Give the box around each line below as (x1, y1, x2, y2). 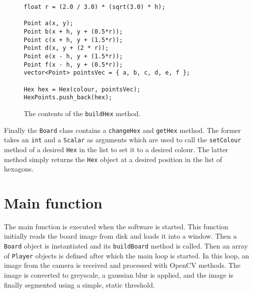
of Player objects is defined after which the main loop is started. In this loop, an (4, 250, 250, 260)
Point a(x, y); (24, 20, 74, 27)
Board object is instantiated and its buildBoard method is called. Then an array (4, 241, 248, 251)
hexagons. (4, 164, 34, 174)
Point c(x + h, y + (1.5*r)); (24, 36, 123, 43)
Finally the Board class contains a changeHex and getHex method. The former (4, 125, 241, 135)
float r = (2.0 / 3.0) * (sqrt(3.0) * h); (24, 3, 166, 10)
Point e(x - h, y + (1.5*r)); (24, 52, 123, 60)
